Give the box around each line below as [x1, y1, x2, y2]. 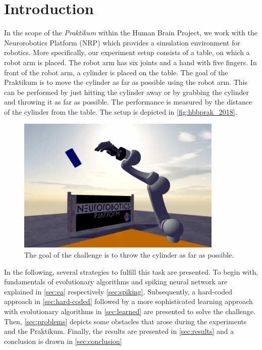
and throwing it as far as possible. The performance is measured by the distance [4, 96, 252, 107]
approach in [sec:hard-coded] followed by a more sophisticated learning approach [4, 296, 253, 307]
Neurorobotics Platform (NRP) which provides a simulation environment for [4, 37, 240, 47]
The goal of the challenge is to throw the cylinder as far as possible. [24, 249, 234, 260]
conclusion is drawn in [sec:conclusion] [4, 335, 122, 346]
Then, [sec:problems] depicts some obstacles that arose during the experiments [4, 316, 247, 326]
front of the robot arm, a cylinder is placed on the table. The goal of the [4, 67, 228, 77]
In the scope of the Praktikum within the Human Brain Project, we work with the [4, 27, 257, 38]
